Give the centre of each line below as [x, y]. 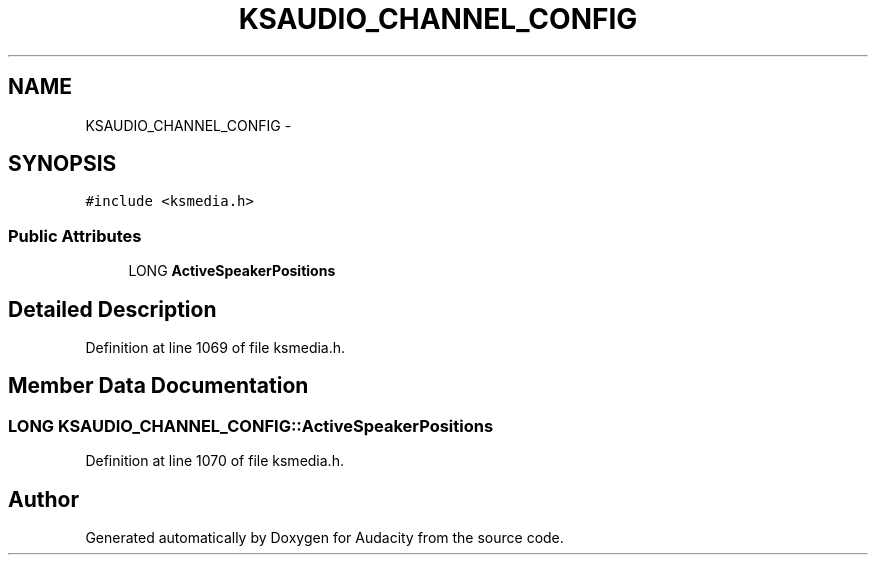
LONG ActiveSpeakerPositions [232, 271]
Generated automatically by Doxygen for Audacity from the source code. [324, 538]
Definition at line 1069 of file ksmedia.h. [215, 348]
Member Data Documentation [158, 386]
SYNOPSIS [62, 164]
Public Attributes [75, 235]
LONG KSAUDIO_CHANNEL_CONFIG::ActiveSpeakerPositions [251, 425]
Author [43, 499]
